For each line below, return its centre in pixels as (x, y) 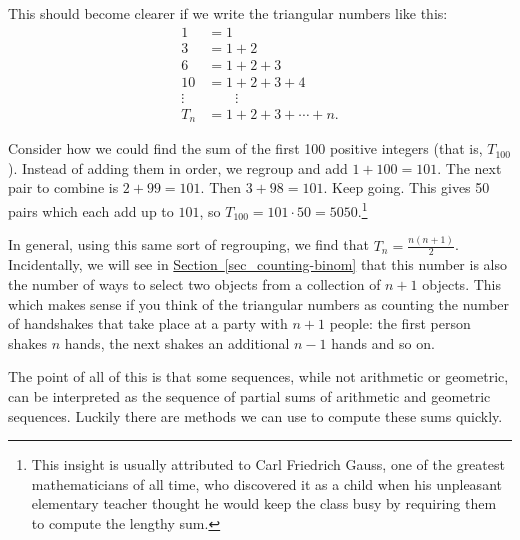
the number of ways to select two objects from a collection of (194, 284)
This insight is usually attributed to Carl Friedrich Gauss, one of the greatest (268, 464)
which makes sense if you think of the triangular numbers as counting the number (259, 303)
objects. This (461, 284)
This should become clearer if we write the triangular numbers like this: (228, 13)
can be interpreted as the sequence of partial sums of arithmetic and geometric (249, 395)
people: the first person (400, 323)
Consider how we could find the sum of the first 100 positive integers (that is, (245, 148)
